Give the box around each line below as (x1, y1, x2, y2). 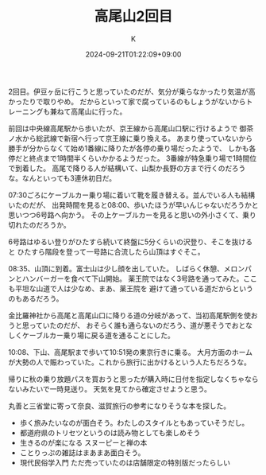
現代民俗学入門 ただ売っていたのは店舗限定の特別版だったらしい (19, 457, 231, 467)
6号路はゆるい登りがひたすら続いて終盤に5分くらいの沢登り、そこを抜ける (8, 236, 253, 247)
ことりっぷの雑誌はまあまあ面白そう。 (19, 447, 145, 457)
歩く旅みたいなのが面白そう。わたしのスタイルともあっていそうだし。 (19, 418, 249, 427)
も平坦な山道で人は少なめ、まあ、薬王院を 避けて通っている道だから (8, 283, 233, 293)
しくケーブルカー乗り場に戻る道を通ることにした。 (8, 330, 175, 340)
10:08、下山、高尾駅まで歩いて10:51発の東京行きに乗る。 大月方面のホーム (8, 347, 253, 356)
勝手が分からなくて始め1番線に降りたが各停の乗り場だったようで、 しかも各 (8, 143, 256, 153)
